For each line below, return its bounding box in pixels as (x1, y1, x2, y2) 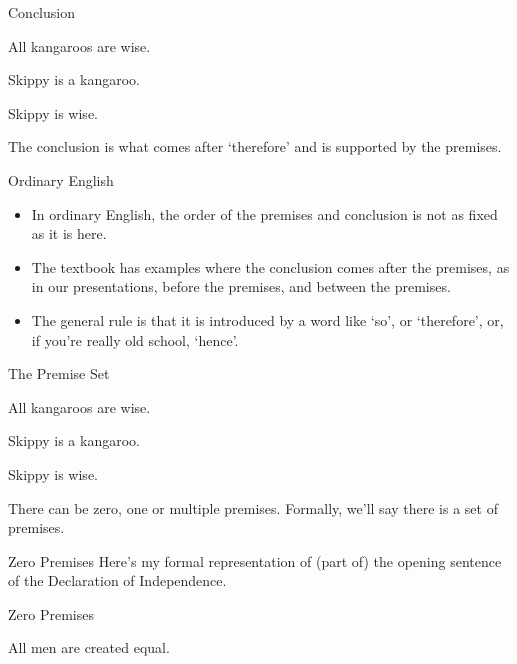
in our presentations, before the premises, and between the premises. (31, 276, 451, 297)
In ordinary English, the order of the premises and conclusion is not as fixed (31, 203, 498, 224)
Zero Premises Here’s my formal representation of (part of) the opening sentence (8, 550, 502, 571)
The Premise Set (8, 363, 110, 384)
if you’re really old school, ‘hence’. (31, 329, 239, 350)
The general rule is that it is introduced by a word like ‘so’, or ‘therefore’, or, (31, 309, 504, 330)
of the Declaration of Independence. (8, 570, 227, 591)
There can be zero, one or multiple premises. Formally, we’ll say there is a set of (8, 497, 498, 518)
